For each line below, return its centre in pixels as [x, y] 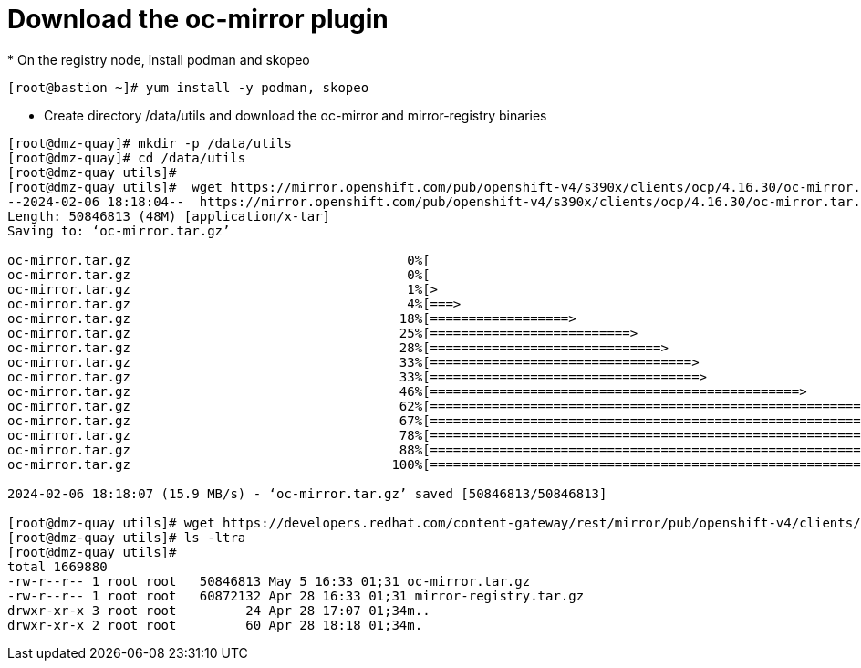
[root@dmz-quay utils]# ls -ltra [127, 537]
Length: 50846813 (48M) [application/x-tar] [169, 216]
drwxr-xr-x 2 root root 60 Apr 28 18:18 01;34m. [215, 625]
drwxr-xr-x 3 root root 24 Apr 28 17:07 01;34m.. [219, 610]
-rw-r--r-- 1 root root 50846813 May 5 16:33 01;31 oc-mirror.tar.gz [269, 581]
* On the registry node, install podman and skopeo [159, 59]
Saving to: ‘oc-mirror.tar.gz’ [119, 230]
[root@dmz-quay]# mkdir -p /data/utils [150, 143]
